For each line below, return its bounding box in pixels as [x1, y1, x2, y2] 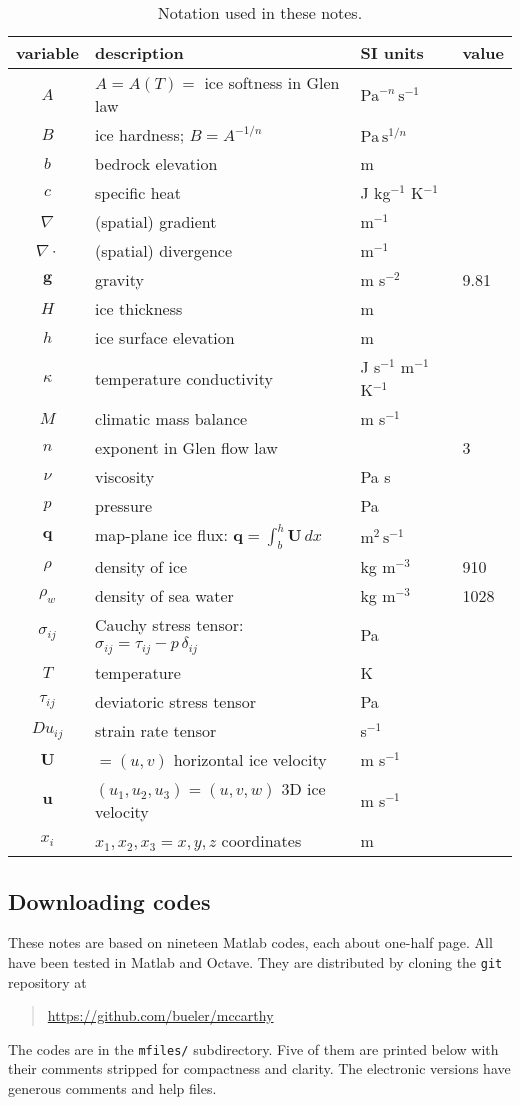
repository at [8, 971, 87, 992]
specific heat [95, 181, 181, 204]
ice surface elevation [95, 326, 235, 349]
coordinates [221, 829, 302, 853]
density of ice [95, 555, 188, 579]
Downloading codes [8, 885, 211, 916]
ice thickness [95, 297, 183, 320]
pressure [95, 494, 153, 517]
